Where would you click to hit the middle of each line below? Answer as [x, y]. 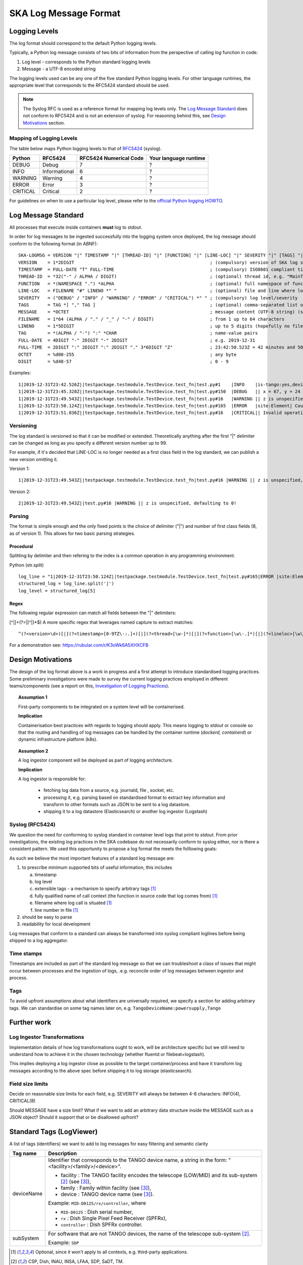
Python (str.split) [27, 565]
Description [63, 1154]
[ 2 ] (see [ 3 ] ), [76, 1182]
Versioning [23, 426]
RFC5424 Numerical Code [112, 158]
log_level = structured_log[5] [57, 591]
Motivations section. [44, 123]
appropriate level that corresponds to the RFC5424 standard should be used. [89, 86]
